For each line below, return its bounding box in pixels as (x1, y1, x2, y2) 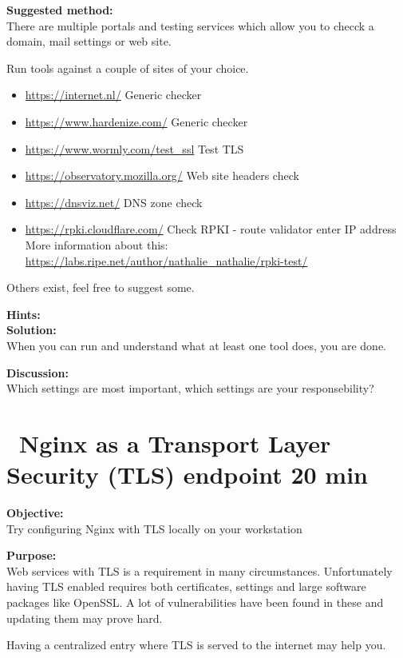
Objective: (6, 504, 64, 520)
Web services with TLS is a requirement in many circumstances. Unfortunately (6, 562, 393, 579)
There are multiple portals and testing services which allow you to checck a (6, 17, 374, 34)
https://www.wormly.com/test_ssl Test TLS (25, 140, 244, 157)
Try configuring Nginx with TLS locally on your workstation (6, 520, 302, 536)
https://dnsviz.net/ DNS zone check (25, 193, 203, 210)
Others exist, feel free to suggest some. (6, 279, 195, 296)
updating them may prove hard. (6, 609, 163, 626)
